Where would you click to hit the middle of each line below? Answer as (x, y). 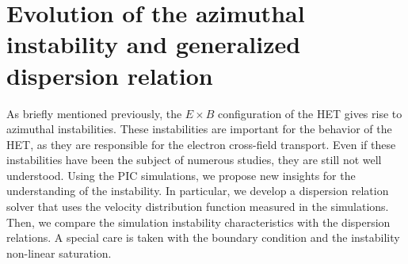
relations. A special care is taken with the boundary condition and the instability (203, 237)
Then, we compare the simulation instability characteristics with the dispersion (198, 222)
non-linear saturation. (59, 253)
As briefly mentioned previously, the (94, 113)
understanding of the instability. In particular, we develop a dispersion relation (198, 191)
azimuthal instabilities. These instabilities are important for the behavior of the (199, 129)
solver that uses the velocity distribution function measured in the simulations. (198, 207)
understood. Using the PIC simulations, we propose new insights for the (181, 175)
